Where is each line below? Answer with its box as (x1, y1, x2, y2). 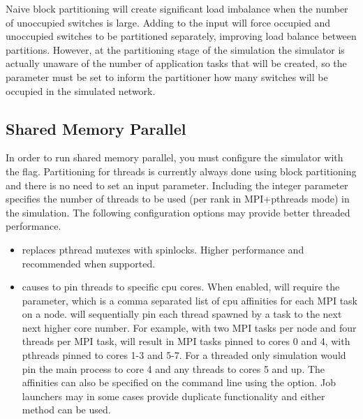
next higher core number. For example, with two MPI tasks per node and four (22, 320, 357, 335)
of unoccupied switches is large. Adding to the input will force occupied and (6, 15, 331, 29)
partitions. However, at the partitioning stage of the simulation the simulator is (6, 42, 345, 57)
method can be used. (22, 402, 111, 417)
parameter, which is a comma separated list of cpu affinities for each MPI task (22, 293, 357, 307)
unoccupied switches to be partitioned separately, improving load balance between (6, 29, 357, 43)
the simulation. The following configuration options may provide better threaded (6, 205, 350, 219)
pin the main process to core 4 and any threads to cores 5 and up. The (22, 361, 325, 376)
